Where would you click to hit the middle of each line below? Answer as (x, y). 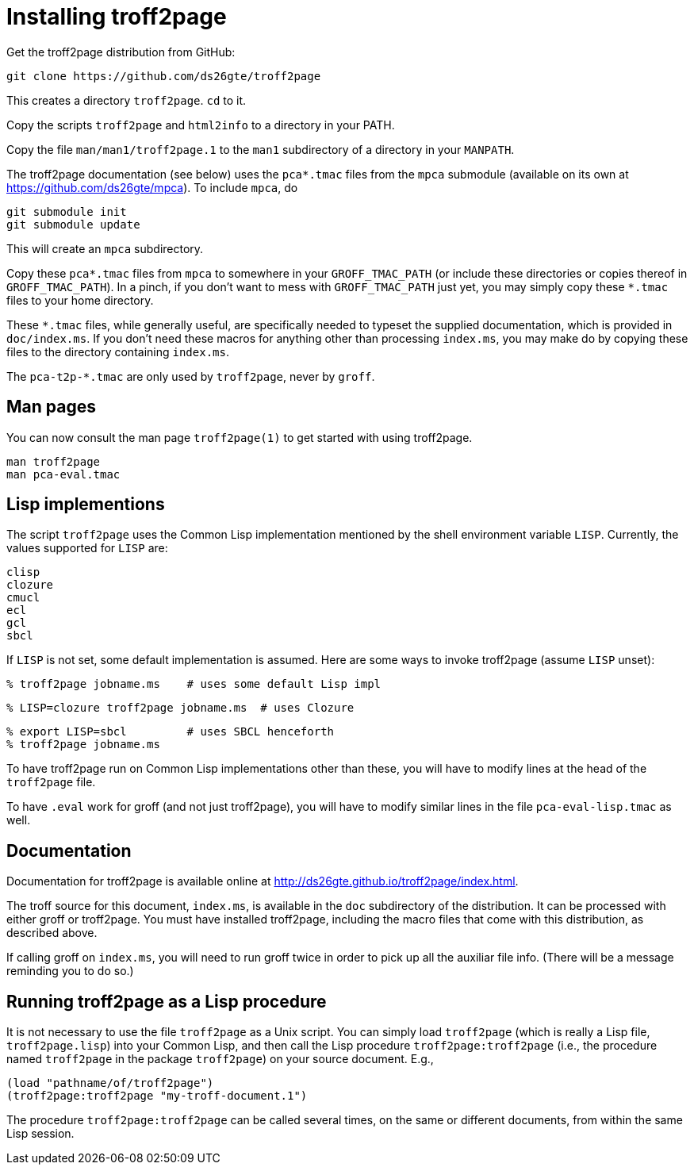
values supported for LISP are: (87, 548)
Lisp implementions (86, 505)
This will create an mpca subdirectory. (105, 248)
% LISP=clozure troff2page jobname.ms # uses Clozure (180, 708)
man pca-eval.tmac (63, 474)
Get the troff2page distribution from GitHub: (121, 52)
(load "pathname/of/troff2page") (110, 1083)
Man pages (51, 407)
